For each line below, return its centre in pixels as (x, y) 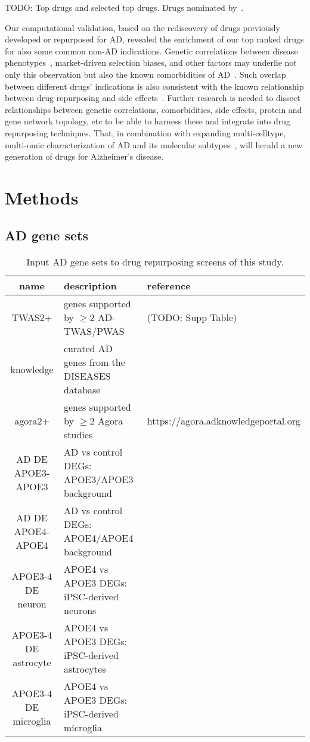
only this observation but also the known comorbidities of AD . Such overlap (145, 74)
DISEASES (87, 376)
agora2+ (32, 421)
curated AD (89, 349)
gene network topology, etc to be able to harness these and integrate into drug (148, 121)
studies (78, 435)
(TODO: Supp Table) (192, 317)
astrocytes (85, 669)
